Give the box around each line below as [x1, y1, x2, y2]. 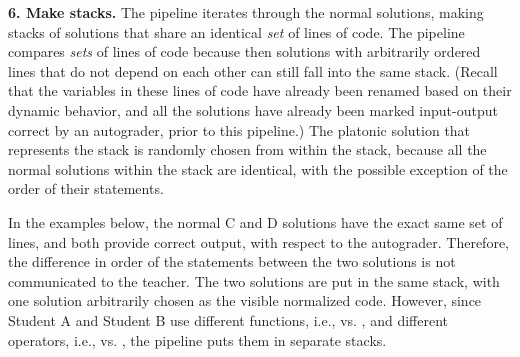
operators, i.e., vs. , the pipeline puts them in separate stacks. [8, 329, 387, 350]
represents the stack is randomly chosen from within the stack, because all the [8, 139, 487, 160]
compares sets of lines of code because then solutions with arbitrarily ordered [8, 41, 481, 62]
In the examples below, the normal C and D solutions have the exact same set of [8, 211, 503, 232]
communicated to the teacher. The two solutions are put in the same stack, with [8, 270, 500, 291]
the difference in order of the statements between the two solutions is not [8, 251, 456, 272]
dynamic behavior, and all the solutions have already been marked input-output [8, 99, 498, 120]
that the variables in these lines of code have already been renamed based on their [8, 80, 512, 101]
